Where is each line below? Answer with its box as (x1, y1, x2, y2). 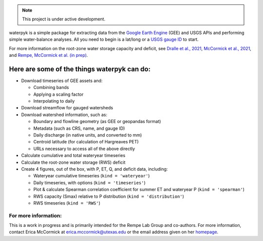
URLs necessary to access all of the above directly (33, 146, 135, 152)
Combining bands (33, 85, 69, 90)
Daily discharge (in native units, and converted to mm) (33, 132, 142, 138)
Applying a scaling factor (33, 91, 84, 97)
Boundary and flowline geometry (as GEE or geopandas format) (33, 119, 161, 124)
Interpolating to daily (33, 98, 75, 104)
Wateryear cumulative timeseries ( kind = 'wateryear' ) (33, 173, 150, 179)
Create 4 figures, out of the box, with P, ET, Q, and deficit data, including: (21, 166, 168, 172)
